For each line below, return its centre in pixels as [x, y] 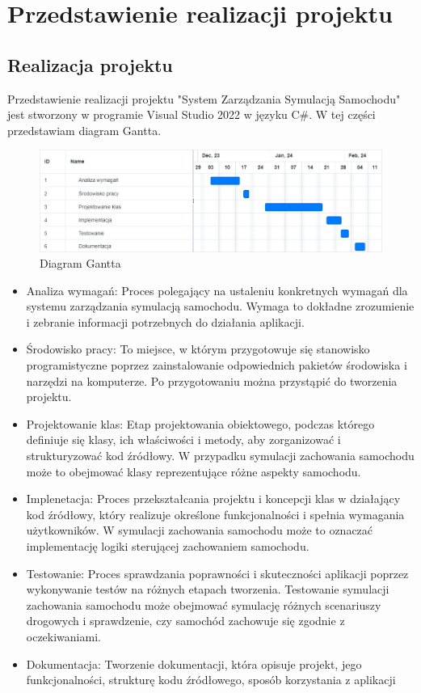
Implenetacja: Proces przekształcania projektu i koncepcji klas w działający [213, 499]
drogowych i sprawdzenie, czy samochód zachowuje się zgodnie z [185, 621]
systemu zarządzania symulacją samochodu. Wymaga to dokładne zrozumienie [220, 306]
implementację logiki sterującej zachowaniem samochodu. [168, 546]
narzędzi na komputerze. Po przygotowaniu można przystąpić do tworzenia [212, 380]
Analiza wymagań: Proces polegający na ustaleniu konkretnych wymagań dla [217, 290]
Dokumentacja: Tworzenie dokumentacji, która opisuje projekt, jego [194, 663]
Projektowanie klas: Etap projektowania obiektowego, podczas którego [200, 423]
